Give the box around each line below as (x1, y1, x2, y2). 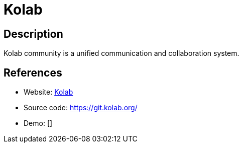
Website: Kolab (24, 88, 73, 97)
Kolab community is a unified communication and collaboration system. (4, 49, 239, 58)
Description (4, 27, 63, 40)
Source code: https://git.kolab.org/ (24, 103, 138, 112)
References (4, 66, 62, 79)
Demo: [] (24, 119, 53, 128)
